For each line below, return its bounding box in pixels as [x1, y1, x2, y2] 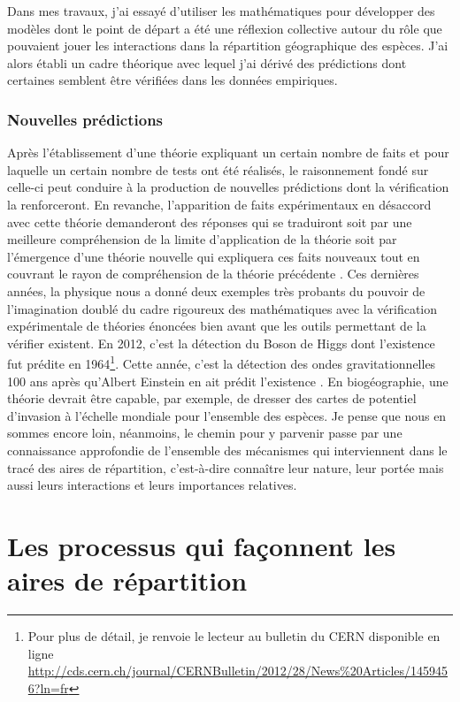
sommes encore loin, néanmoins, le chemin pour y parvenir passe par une [7, 423, 402, 442]
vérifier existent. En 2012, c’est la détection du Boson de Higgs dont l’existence [7, 333, 435, 352]
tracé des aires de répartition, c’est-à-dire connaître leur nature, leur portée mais [7, 458, 444, 477]
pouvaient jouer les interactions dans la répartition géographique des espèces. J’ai [7, 36, 448, 55]
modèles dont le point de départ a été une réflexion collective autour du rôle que [7, 19, 442, 37]
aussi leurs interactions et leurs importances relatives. [7, 476, 297, 494]
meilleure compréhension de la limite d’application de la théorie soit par [7, 230, 397, 248]
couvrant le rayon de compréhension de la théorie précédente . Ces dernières [7, 264, 419, 283]
